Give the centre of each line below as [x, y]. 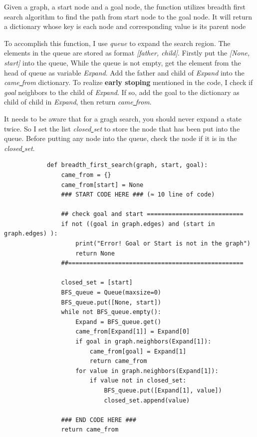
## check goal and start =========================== [152, 214]
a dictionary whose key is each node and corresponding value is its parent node [125, 26]
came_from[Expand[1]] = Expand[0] [133, 332]
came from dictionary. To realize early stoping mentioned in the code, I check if [128, 82]
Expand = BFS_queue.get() [118, 322]
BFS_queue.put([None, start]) [111, 302]
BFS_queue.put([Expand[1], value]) [163, 390]
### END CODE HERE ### [99, 420]
